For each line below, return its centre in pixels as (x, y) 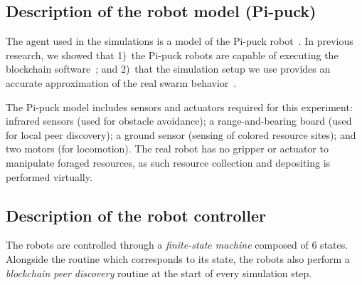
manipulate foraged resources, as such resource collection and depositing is (168, 162)
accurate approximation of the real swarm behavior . (121, 82)
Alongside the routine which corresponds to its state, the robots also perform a (178, 258)
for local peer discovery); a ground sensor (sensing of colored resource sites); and (181, 134)
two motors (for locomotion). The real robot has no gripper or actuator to (167, 149)
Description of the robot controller (136, 215)
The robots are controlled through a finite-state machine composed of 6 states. (177, 245)
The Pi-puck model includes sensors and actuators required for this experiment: (179, 107)
